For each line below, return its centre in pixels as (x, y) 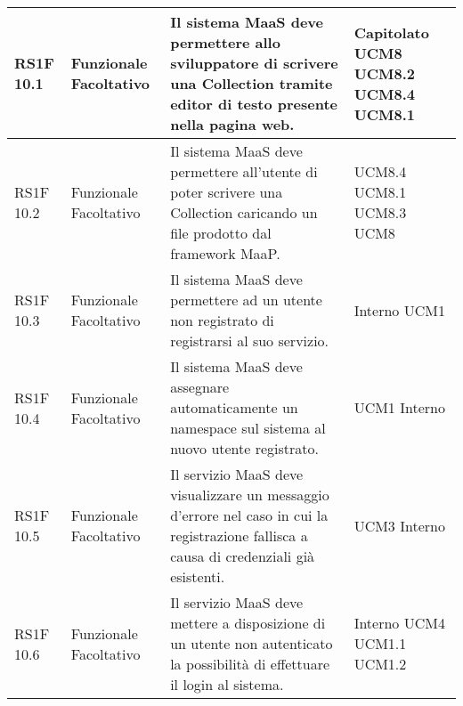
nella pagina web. (232, 124)
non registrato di (222, 320)
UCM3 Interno (399, 525)
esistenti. (198, 576)
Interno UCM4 (399, 623)
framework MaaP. (225, 253)
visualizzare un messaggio (250, 495)
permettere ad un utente (246, 300)
